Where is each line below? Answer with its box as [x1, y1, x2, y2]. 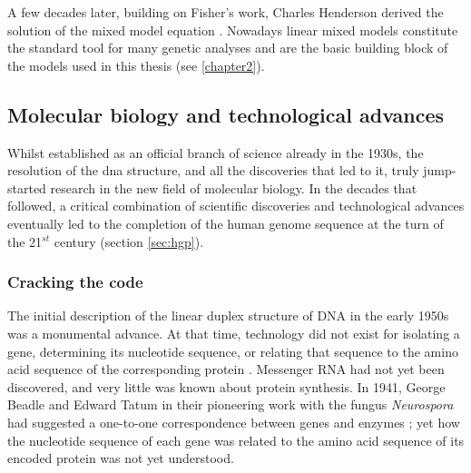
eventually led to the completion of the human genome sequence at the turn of [7, 213, 444, 232]
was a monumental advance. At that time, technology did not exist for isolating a [7, 323, 460, 342]
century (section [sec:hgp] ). [54, 232, 204, 251]
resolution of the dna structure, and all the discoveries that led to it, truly [7, 161, 419, 180]
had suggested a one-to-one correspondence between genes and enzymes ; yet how [7, 412, 460, 431]
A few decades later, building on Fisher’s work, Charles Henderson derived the [7, 3, 444, 21]
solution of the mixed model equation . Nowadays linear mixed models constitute [7, 20, 458, 39]
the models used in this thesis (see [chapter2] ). [7, 55, 265, 74]
